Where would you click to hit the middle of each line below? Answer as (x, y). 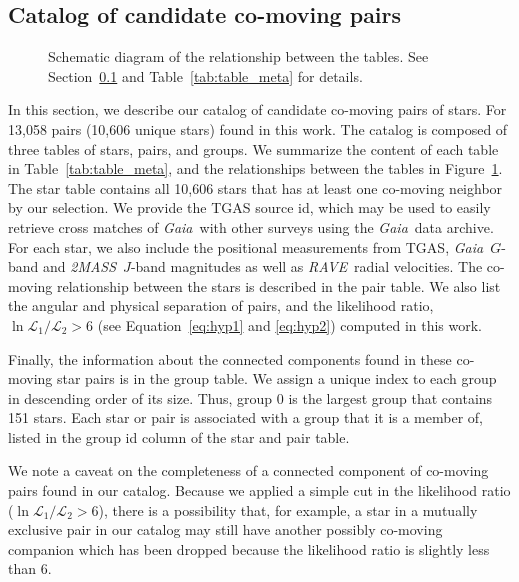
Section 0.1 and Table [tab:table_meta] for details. (205, 75)
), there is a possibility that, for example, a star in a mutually (288, 509)
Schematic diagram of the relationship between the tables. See (238, 56)
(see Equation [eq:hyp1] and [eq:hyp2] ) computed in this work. (290, 324)
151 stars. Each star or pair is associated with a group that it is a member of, (245, 417)
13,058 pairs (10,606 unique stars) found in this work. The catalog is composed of (258, 128)
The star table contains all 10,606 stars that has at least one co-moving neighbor (255, 187)
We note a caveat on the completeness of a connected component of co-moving (248, 470)
